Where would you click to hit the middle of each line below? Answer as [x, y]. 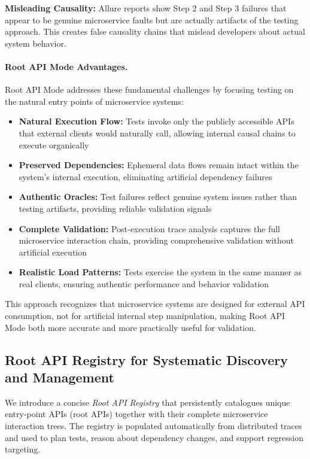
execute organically [54, 145]
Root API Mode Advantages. [66, 66]
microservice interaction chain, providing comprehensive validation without [156, 240]
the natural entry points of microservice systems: [94, 101]
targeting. [23, 449]
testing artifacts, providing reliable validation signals [115, 208]
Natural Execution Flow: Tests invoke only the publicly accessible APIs [156, 121]
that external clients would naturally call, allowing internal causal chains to [157, 133]
